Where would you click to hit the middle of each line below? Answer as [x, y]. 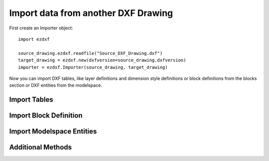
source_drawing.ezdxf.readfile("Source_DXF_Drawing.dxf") [90, 53]
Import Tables [31, 100]
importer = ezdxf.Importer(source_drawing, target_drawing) [93, 67]
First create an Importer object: [41, 28]
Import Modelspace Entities [53, 131]
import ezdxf [34, 39]
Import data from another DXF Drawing [91, 13]
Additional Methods [41, 147]
